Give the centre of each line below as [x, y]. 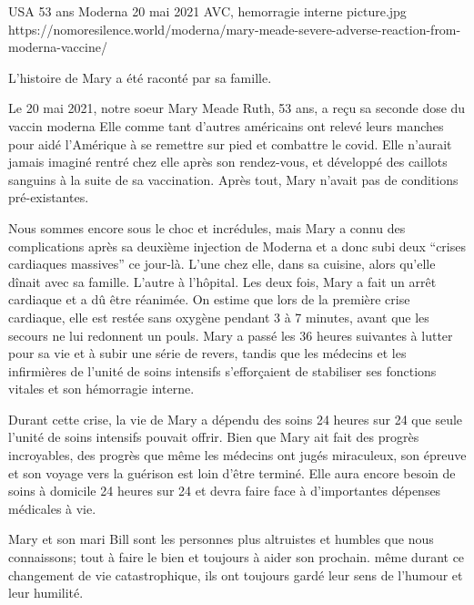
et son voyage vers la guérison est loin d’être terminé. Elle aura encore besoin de [232, 472]
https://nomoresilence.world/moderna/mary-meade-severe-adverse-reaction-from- [235, 29]
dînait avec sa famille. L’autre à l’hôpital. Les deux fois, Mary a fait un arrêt [222, 281]
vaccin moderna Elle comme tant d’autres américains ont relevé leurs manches [226, 125]
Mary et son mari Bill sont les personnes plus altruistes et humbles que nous [221, 539]
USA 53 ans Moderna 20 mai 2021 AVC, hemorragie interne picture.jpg [207, 11]
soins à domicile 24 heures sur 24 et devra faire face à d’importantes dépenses [225, 491]
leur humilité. [46, 593]
